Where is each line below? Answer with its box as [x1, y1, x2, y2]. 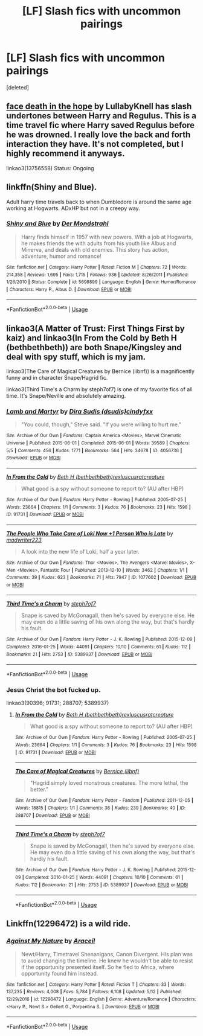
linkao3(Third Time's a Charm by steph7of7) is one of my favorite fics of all [6, 385, 193, 393]
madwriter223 [6, 536, 42, 543]
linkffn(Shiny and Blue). [6, 182, 97, 193]
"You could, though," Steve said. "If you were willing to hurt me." [21, 421, 181, 428]
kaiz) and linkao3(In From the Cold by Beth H [6, 333, 177, 343]
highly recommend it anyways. [6, 149, 125, 159]
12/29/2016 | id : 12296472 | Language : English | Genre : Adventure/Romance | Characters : [6, 996, 196, 1002]
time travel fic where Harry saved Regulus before [6, 120, 195, 130]
